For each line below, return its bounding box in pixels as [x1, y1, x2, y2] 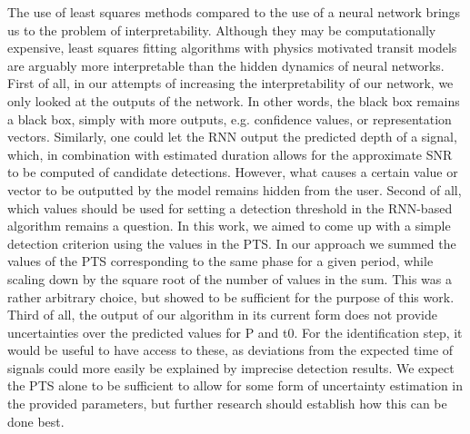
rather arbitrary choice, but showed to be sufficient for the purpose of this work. [7, 287, 455, 306]
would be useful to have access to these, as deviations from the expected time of [7, 340, 454, 360]
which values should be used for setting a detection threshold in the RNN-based [7, 198, 453, 217]
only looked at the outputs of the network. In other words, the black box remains [7, 91, 460, 110]
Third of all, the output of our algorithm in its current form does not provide [7, 305, 437, 324]
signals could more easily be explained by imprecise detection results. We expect [7, 358, 455, 377]
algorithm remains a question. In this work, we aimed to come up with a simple [7, 216, 451, 235]
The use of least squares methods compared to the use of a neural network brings [7, 3, 461, 21]
